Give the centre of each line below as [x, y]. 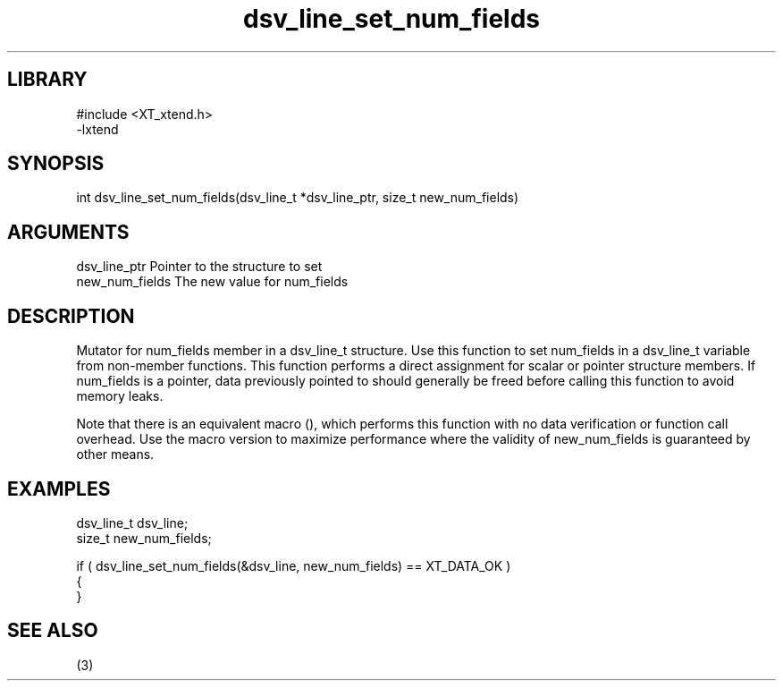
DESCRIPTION [71, 316]
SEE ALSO [53, 631]
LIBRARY [47, 80]
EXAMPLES [59, 488]
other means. [115, 454]
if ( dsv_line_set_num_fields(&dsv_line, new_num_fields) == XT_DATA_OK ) [294, 565]
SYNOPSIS [56, 164]
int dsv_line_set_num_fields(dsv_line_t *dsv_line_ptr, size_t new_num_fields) [298, 198]
